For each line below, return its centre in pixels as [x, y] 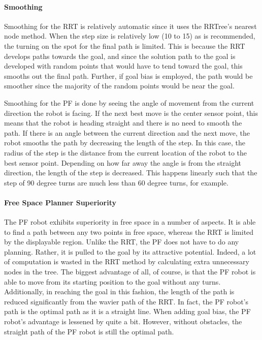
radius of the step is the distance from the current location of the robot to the [126, 152]
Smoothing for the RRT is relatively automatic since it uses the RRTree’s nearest [130, 26]
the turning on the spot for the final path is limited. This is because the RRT [125, 45]
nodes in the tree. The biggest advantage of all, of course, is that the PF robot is [130, 272]
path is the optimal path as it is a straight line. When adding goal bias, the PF [127, 311]
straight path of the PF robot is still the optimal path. [89, 331]
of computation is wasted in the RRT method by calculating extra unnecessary [127, 261]
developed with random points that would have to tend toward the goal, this [123, 66]
